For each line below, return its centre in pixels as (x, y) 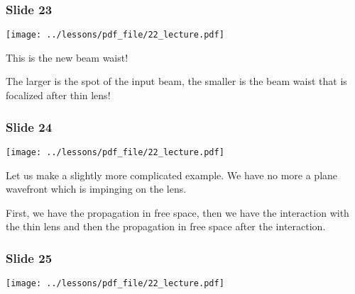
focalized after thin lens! (58, 95)
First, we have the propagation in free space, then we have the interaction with (177, 212)
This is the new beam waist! (67, 57)
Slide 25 (29, 258)
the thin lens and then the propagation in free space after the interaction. (166, 226)
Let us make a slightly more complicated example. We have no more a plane (172, 175)
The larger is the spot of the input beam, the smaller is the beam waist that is (176, 81)
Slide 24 (29, 126)
